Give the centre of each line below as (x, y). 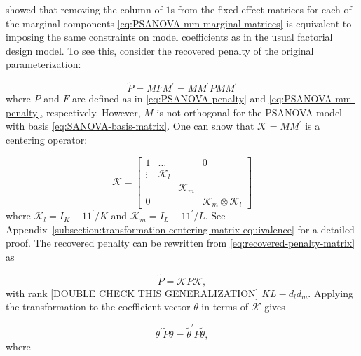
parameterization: (43, 64)
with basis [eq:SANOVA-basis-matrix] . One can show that (130, 126)
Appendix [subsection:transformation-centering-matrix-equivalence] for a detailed (180, 229)
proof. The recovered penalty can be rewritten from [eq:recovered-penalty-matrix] (180, 243)
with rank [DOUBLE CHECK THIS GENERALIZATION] (132, 293)
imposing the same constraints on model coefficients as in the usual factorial (169, 37)
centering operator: (47, 139)
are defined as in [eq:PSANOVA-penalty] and (169, 98)
